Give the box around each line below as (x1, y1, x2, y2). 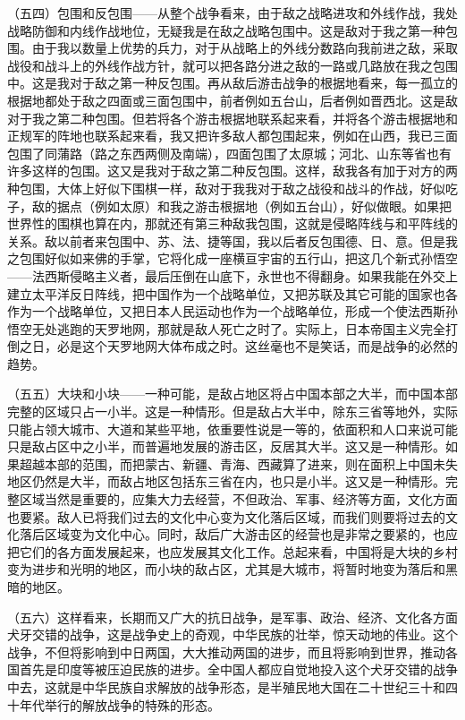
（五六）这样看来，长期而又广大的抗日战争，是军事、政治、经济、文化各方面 (7, 607, 458, 626)
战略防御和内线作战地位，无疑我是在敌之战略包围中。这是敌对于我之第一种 (7, 21, 445, 39)
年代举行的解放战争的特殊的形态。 (19, 695, 220, 714)
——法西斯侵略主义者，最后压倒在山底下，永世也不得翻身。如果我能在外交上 (7, 266, 458, 285)
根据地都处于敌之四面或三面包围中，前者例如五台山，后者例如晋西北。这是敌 (7, 90, 458, 109)
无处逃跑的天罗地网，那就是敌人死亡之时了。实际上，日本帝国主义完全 (31, 319, 445, 338)
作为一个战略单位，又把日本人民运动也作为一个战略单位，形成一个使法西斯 (7, 302, 445, 321)
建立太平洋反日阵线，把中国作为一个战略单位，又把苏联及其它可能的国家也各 (7, 284, 458, 303)
